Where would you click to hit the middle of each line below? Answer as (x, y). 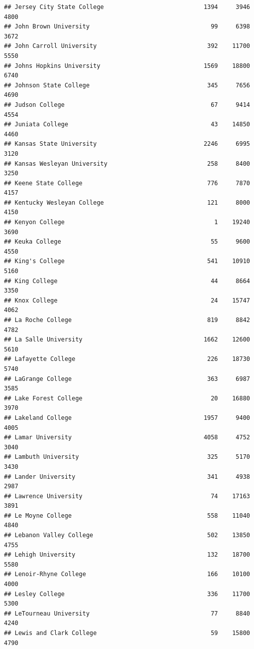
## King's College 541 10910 (127, 261)
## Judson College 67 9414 (127, 105)
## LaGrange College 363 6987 (127, 379)
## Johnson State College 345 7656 (127, 85)
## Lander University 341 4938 (127, 477)
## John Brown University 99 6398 (127, 27)
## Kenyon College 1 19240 (127, 222)
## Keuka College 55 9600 (127, 242)
